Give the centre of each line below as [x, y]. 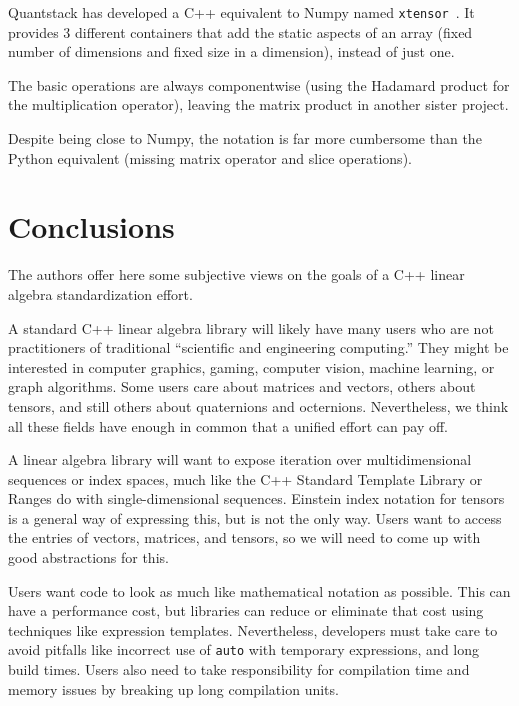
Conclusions [91, 226]
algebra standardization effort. [100, 293]
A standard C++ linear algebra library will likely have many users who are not [251, 327]
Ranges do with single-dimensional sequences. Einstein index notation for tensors [256, 498]
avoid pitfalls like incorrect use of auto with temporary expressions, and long [244, 649]
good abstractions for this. [88, 557]
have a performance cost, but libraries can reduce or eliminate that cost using [246, 610]
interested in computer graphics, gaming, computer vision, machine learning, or [251, 366]
